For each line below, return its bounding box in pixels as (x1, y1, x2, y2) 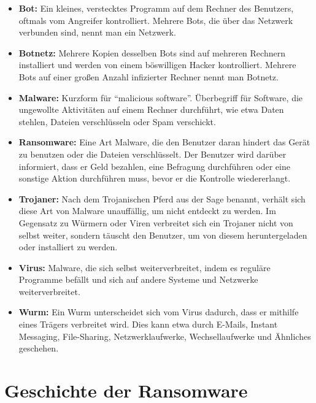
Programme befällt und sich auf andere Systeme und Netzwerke (18, 273, 258, 286)
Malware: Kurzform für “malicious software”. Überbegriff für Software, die (18, 91, 303, 104)
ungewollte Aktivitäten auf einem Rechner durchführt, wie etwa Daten (18, 103, 284, 116)
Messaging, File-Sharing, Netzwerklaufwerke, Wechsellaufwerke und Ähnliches (18, 329, 311, 342)
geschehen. (18, 342, 59, 355)
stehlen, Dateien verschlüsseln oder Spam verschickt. (18, 115, 216, 128)
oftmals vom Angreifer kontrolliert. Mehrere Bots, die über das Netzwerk (18, 13, 293, 26)
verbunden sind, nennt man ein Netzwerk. (18, 26, 176, 39)
